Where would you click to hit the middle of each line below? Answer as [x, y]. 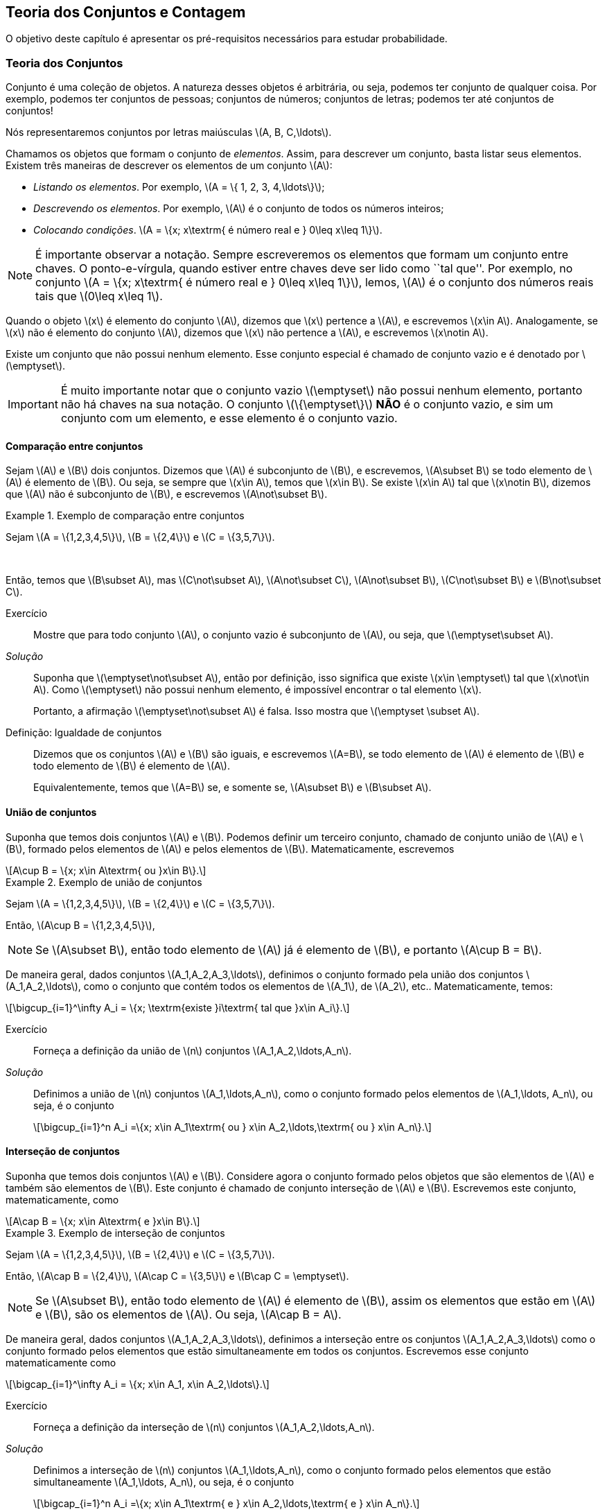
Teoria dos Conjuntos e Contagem [126, 12]
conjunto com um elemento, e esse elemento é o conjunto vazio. [229, 418]
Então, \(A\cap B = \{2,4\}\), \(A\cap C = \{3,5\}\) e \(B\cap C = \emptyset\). [177, 1276]
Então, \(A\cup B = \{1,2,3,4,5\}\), [80, 925]
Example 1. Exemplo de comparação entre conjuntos [125, 516]
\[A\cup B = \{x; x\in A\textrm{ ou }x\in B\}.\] [106, 870]
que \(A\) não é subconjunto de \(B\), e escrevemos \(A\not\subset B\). [167, 494]
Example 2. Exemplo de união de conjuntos [104, 882]
